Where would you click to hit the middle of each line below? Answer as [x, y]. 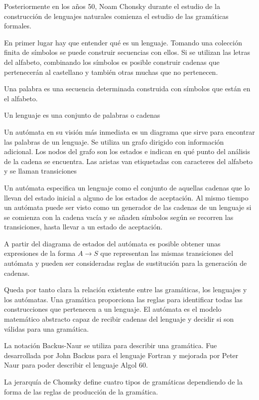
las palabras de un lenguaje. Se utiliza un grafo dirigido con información [114, 141]
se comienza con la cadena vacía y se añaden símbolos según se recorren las [119, 217]
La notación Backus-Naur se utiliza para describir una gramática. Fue [111, 345]
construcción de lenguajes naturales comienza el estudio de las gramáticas [116, 16]
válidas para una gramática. [47, 328]
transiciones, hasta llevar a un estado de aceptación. [83, 227]
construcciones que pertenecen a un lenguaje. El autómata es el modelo [113, 309]
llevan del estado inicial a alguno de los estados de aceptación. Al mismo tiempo [126, 197]
